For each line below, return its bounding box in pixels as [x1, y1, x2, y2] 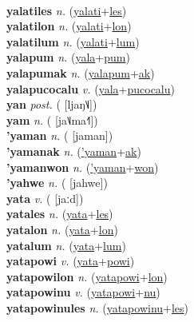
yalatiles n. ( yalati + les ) [6, 2, 127, 18]
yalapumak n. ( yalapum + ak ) [6, 64, 155, 81]
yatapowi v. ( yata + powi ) [6, 252, 135, 269]
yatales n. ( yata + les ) [6, 205, 113, 222]
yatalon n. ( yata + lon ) [6, 221, 118, 237]
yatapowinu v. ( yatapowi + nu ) [6, 284, 160, 300]
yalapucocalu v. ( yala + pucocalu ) [6, 80, 175, 97]
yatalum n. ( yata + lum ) [6, 237, 126, 253]
